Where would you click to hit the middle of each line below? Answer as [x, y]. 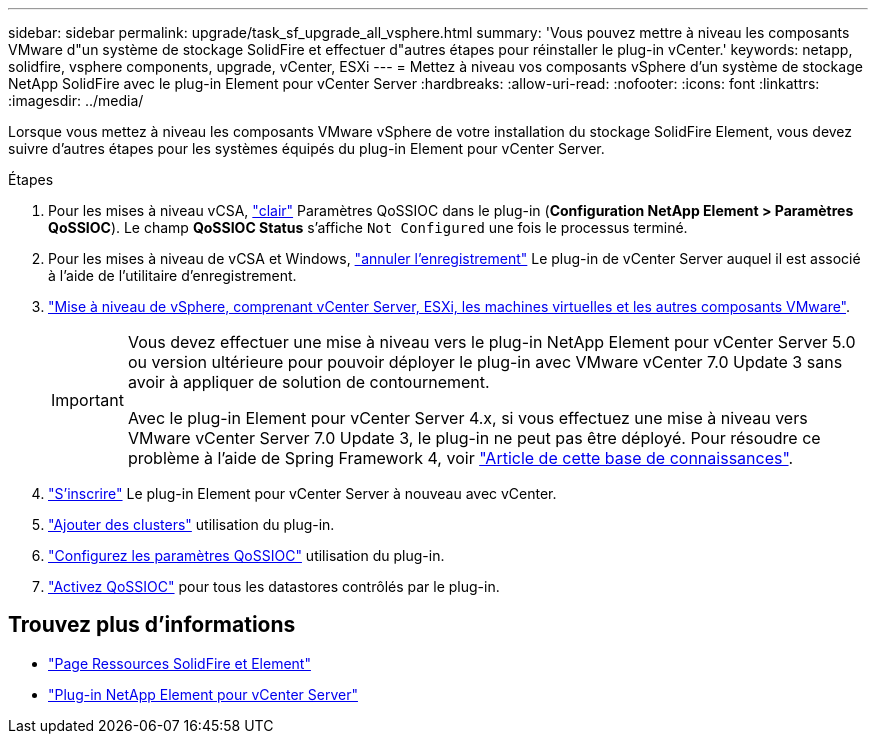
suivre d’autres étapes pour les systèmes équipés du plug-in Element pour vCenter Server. [306, 148]
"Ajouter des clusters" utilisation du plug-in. [191, 524]
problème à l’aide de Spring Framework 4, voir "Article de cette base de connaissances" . [460, 458]
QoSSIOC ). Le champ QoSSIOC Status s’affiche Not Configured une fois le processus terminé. [368, 227]
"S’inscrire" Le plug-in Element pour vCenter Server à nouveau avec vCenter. [302, 493]
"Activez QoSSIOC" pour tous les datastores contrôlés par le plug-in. [274, 586]
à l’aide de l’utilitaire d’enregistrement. [172, 275]
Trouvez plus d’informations [152, 625]
